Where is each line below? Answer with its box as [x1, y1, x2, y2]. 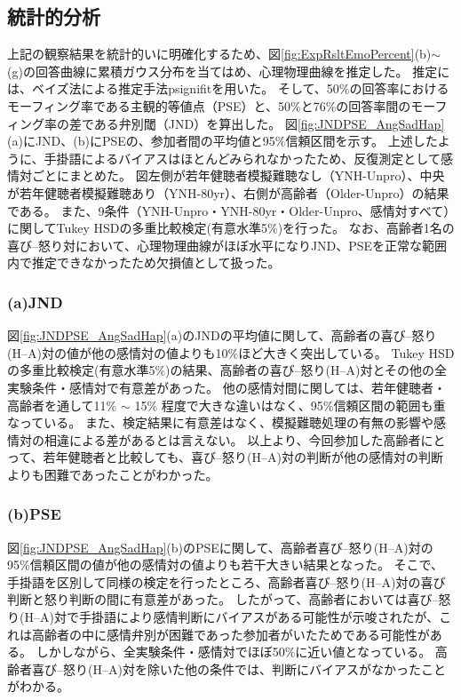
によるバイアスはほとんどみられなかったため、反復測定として [81, 148, 441, 167]
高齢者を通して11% [7, 395, 117, 414]
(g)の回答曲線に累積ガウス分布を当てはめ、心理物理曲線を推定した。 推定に [7, 61, 450, 80]
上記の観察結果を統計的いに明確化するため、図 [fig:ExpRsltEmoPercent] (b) [7, 44, 432, 63]
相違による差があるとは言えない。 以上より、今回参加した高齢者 [44, 430, 421, 449]
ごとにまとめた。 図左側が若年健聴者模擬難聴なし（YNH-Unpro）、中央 [31, 166, 445, 185]
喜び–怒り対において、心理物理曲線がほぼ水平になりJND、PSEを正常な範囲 [7, 235, 448, 254]
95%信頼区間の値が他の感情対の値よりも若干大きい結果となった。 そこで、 [7, 555, 444, 574]
